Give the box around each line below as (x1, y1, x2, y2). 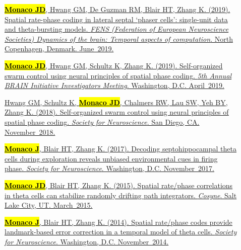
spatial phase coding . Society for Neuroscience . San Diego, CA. (5, 116, 200, 127)
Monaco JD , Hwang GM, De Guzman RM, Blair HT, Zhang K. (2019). (5, 4, 230, 14)
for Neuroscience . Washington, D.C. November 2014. (5, 236, 169, 246)
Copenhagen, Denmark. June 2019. (5, 43, 114, 54)
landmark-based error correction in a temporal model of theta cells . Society (5, 226, 237, 237)
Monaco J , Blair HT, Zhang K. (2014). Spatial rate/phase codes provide (5, 216, 232, 227)
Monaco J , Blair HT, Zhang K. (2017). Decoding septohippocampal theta (5, 143, 236, 154)
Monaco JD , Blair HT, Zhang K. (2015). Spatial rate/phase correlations (5, 180, 233, 190)
